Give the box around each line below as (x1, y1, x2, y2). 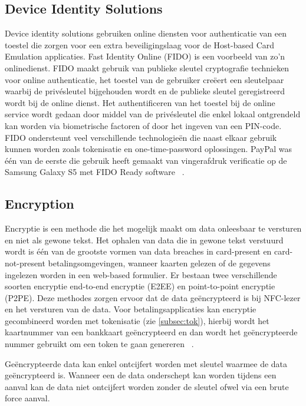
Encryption (5, 194, 74, 213)
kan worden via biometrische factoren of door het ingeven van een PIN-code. (5, 119, 282, 131)
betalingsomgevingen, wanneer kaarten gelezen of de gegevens (48, 256, 271, 269)
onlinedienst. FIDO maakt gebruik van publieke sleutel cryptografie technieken (5, 61, 289, 74)
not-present (5, 256, 45, 269)
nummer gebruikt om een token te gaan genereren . (5, 338, 194, 350)
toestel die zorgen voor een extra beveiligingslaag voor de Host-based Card (5, 38, 275, 51)
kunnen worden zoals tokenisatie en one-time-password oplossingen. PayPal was (5, 143, 292, 155)
